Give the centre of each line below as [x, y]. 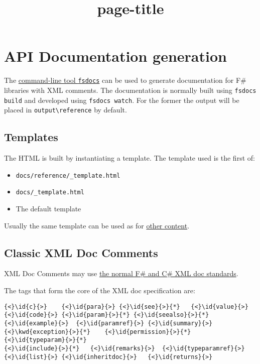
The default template [48, 209]
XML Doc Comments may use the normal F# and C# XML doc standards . [121, 273]
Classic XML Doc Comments [81, 252]
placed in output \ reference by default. [66, 110]
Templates [31, 137]
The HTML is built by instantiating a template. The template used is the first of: [129, 158]
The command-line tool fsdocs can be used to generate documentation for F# [125, 80]
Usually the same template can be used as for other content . [97, 225]
